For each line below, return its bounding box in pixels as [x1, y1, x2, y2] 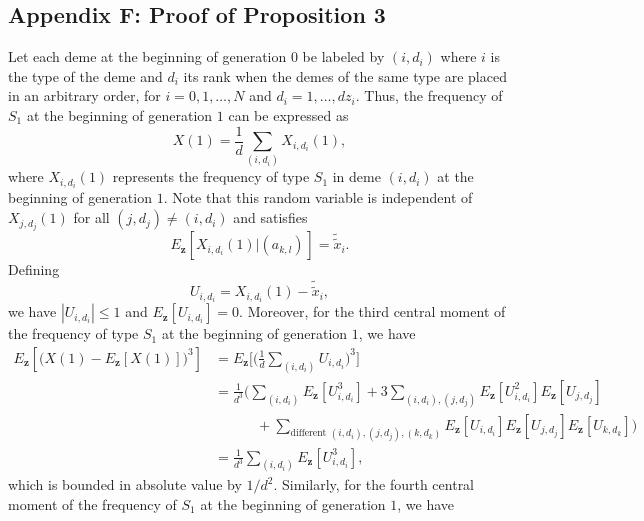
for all [73, 207, 110, 228]
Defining [8, 259, 60, 280]
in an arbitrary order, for [8, 85, 161, 106]
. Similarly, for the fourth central [273, 474, 475, 495]
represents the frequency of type [112, 166, 310, 187]
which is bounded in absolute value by [8, 474, 242, 495]
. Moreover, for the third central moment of [239, 301, 506, 322]
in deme [332, 166, 381, 187]
